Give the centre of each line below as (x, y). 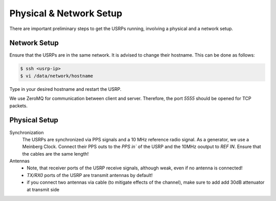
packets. (18, 106)
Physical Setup (34, 120)
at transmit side (43, 189)
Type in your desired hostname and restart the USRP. (65, 89)
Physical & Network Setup (66, 13)
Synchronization (27, 132)
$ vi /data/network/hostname (57, 76)
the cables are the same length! (55, 154)
